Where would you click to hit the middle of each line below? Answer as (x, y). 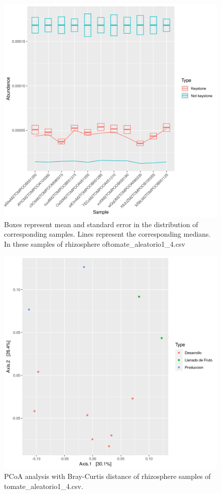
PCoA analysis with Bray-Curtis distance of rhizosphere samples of (107, 476)
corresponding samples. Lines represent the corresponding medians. (107, 234)
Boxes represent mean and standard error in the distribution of (101, 224)
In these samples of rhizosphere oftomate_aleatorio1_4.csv (95, 243)
